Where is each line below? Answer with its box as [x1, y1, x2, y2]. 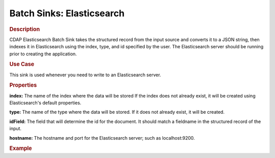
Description [9, 25, 40, 33]
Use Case [9, 61, 35, 68]
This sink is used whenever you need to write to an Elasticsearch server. [9, 72, 161, 78]
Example [9, 145, 33, 152]
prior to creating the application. [9, 51, 77, 57]
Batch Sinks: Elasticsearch [9, 8, 125, 19]
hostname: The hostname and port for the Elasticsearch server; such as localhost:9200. [9, 135, 195, 141]
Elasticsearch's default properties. [9, 100, 81, 106]
